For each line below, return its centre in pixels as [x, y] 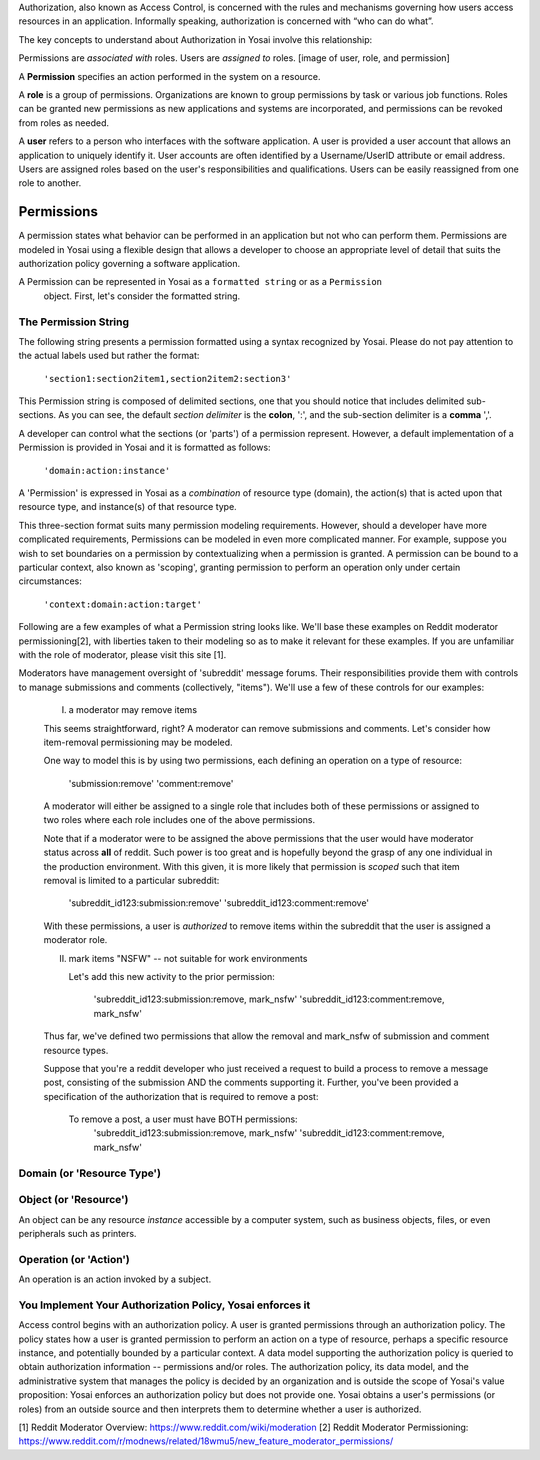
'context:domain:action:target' [122, 604]
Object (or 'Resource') [73, 1200]
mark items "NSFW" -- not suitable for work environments [188, 958]
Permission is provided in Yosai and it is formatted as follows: [144, 447]
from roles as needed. [64, 122]
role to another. [50, 183]
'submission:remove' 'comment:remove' [151, 783]
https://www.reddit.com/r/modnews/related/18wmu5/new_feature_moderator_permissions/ [206, 1441]
